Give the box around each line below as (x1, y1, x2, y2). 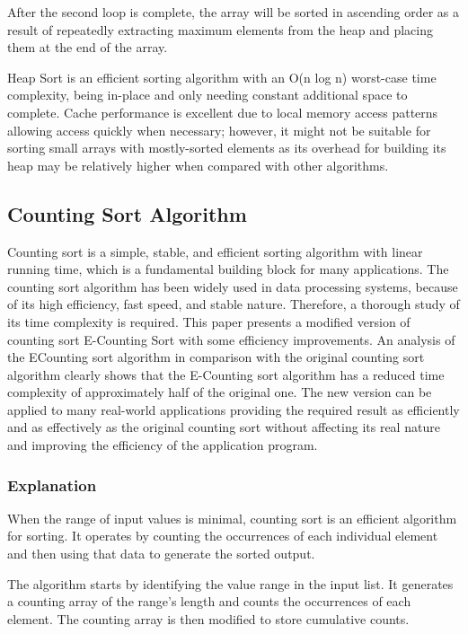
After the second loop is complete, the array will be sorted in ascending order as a (7, 3, 460, 21)
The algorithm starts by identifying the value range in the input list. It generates (7, 574, 454, 593)
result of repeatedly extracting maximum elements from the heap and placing (7, 20, 433, 39)
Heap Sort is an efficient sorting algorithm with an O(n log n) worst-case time (7, 67, 437, 86)
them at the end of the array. (7, 38, 168, 57)
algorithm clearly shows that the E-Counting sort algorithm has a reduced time (7, 365, 445, 383)
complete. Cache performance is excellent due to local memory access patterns (7, 102, 438, 121)
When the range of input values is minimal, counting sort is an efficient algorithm (7, 508, 457, 527)
